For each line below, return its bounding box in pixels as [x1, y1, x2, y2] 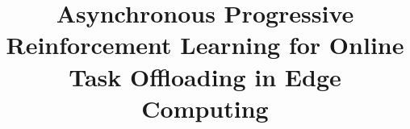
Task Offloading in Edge [69, 60, 341, 93]
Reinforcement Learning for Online [6, 28, 404, 61]
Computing [141, 91, 269, 124]
